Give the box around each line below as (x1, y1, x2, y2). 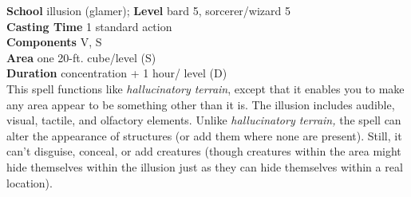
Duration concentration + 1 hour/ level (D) (6, 65, 227, 81)
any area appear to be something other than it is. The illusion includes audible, (6, 96, 395, 112)
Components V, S (6, 33, 102, 50)
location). (6, 174, 53, 191)
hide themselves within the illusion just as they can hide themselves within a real (6, 158, 403, 175)
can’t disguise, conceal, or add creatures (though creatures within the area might (6, 143, 401, 160)
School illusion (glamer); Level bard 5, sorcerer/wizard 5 (6, 2, 290, 18)
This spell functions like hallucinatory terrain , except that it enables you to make (6, 80, 405, 97)
